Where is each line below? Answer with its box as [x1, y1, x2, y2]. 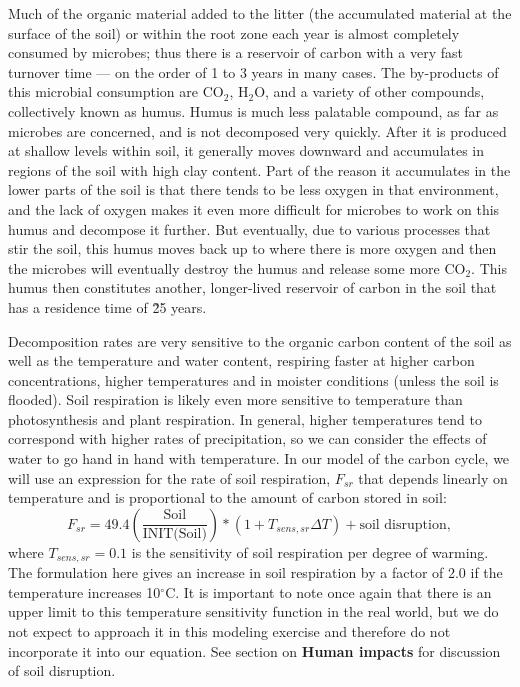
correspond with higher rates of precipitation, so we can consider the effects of [8, 428, 487, 449]
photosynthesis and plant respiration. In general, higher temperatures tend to [8, 408, 482, 429]
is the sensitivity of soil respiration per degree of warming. [131, 541, 489, 562]
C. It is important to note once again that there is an [165, 581, 492, 602]
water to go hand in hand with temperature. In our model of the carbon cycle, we [8, 448, 510, 469]
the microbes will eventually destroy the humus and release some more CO [8, 257, 466, 278]
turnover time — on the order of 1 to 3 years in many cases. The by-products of [8, 61, 499, 82]
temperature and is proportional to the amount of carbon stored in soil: [8, 487, 447, 508]
